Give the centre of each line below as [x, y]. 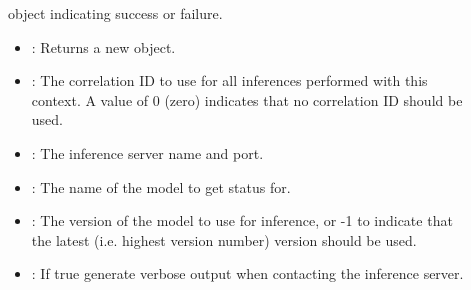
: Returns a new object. [103, 46]
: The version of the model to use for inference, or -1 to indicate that [242, 220]
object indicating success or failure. [115, 13]
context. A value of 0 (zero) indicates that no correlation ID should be [247, 99]
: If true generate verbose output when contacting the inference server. [247, 273]
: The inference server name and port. [147, 152]
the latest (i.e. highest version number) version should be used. [224, 239]
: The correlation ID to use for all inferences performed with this [229, 80]
